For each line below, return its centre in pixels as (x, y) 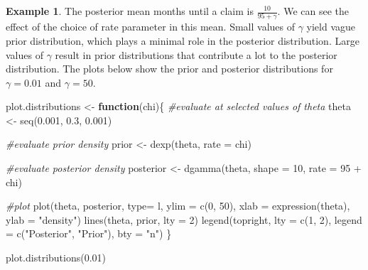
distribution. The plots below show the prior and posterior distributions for (169, 69)
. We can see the (313, 11)
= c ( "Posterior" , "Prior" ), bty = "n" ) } (89, 233)
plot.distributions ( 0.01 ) (56, 258)
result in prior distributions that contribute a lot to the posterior (196, 54)
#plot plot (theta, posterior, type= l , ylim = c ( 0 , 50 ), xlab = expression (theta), (178, 206)
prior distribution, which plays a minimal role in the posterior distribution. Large (183, 40)
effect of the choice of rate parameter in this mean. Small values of (150, 27)
